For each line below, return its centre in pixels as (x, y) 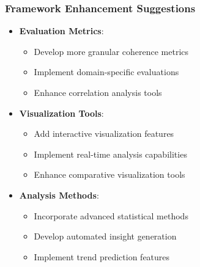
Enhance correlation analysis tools (98, 92)
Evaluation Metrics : (61, 31)
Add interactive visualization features (104, 133)
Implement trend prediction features (102, 256)
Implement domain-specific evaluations (106, 72)
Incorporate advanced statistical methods (111, 215)
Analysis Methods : (59, 195)
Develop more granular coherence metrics (111, 51)
